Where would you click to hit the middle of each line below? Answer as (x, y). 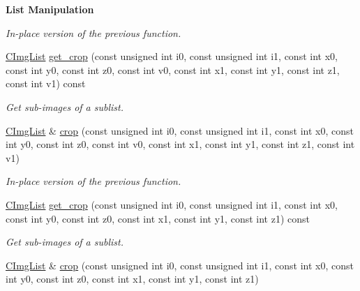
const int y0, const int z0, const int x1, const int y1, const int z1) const (158, 218)
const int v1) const (46, 83)
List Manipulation (50, 9)
